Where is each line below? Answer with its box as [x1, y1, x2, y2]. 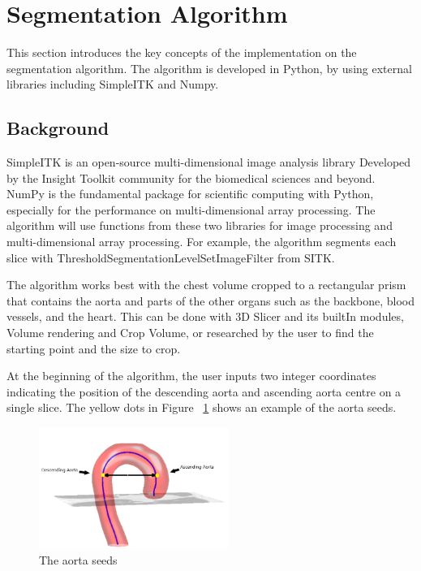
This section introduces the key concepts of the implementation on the [6, 44, 357, 61]
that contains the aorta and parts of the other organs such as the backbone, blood [6, 292, 415, 309]
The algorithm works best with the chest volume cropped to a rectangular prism [6, 276, 406, 293]
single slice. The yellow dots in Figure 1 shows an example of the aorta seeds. [6, 399, 397, 416]
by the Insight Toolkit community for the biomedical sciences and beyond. [6, 169, 376, 186]
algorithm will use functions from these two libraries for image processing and [6, 217, 393, 234]
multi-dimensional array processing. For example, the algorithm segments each [6, 233, 397, 250]
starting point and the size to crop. [6, 340, 181, 357]
